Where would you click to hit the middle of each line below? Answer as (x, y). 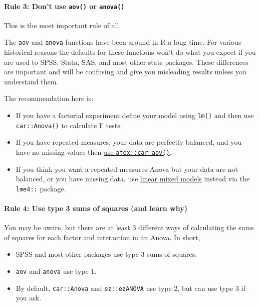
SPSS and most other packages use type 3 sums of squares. (106, 254)
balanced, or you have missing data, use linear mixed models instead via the (133, 179)
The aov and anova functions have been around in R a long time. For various (123, 42)
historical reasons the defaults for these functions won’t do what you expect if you (130, 52)
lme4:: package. (41, 188)
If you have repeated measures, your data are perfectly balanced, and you (129, 142)
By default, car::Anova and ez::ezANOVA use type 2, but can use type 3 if (131, 288)
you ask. (29, 298)
